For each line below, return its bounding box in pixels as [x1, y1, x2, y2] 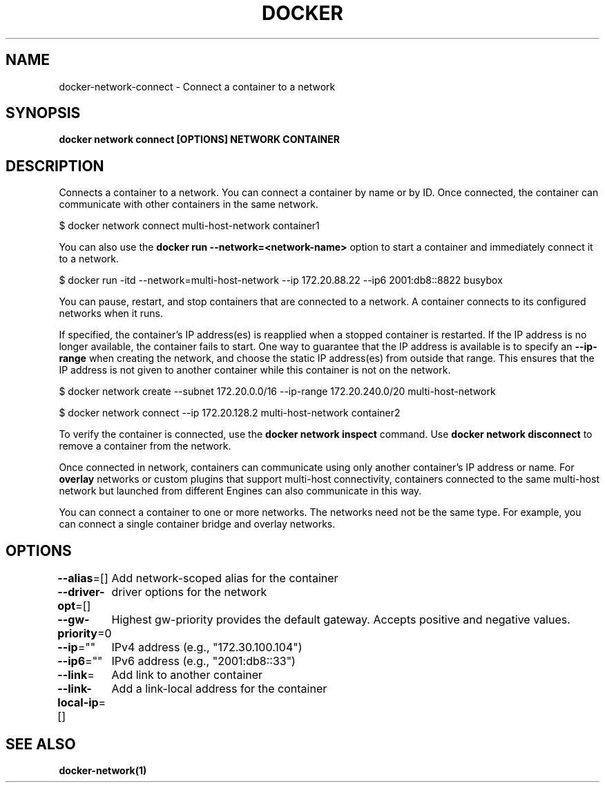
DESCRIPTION [6, 157, 104, 175]
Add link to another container [111, 668, 263, 682]
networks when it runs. [59, 307, 163, 320]
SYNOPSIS [6, 104, 81, 122]
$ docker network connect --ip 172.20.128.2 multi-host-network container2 [59, 407, 401, 419]
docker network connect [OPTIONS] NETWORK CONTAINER [59, 133, 340, 146]
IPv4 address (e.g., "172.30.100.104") [111, 640, 302, 655]
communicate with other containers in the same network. [59, 198, 318, 211]
